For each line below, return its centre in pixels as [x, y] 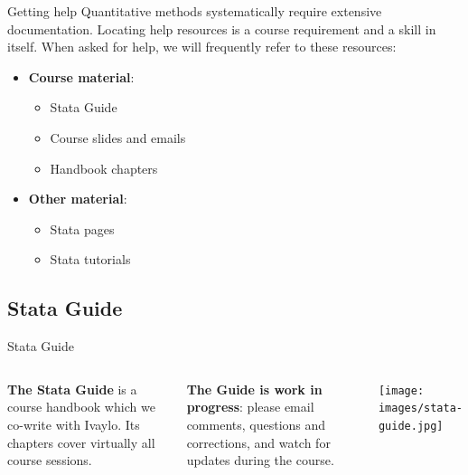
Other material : [78, 199]
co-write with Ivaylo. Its [74, 424]
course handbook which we [81, 407]
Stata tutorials [90, 259]
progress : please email [250, 407]
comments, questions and [256, 424]
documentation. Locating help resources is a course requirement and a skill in [222, 28]
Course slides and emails [118, 137]
